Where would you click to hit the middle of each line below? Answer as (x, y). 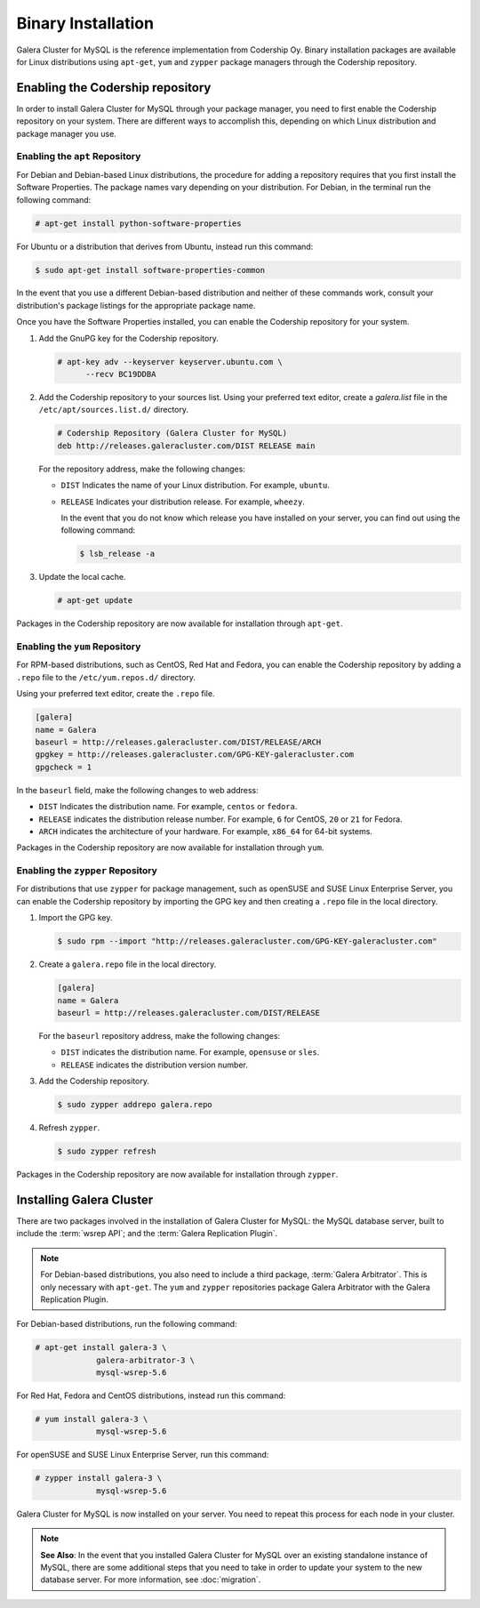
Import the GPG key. (76, 918)
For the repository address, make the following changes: (142, 469)
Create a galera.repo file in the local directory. (128, 964)
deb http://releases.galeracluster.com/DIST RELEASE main (186, 446)
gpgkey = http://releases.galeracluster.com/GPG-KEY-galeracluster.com (195, 755)
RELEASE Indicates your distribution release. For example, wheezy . (183, 502)
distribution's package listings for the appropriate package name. (136, 305)
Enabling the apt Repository (79, 157)
